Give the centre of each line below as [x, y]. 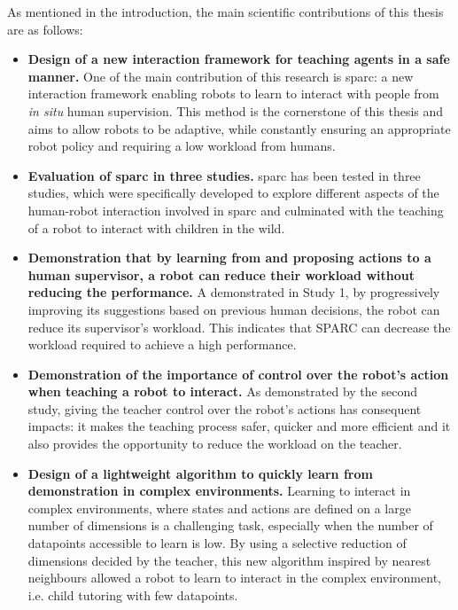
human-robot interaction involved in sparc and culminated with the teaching [236, 210]
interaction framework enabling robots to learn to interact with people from [233, 94]
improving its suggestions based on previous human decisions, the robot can [234, 309]
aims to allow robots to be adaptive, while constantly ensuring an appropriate [239, 128]
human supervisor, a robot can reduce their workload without [221, 274]
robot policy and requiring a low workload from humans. [182, 146]
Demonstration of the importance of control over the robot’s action [238, 374]
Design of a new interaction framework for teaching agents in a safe [239, 59]
